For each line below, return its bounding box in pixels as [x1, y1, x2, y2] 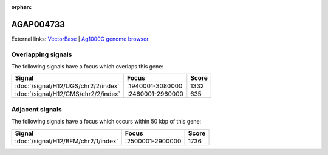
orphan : [11, 4, 32, 10]
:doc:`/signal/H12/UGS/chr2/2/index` [15, 82, 120, 90]
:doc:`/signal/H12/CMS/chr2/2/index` [15, 90, 121, 98]
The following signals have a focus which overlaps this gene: [11, 63, 164, 70]
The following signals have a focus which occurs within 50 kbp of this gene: [11, 118, 202, 125]
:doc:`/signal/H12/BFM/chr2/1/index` [15, 137, 118, 145]
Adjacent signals [11, 105, 62, 113]
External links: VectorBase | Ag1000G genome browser [11, 35, 149, 42]
